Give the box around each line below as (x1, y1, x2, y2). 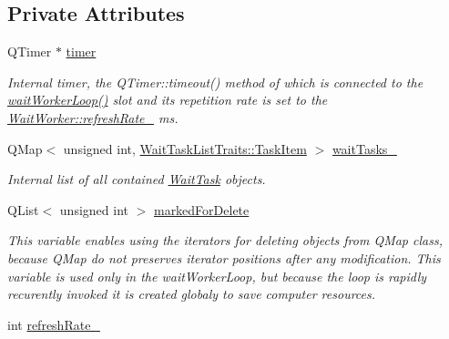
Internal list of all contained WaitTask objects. (7, 169, 266, 189)
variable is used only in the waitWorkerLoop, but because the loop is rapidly (7, 266, 427, 285)
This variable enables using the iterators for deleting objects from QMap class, (7, 231, 443, 250)
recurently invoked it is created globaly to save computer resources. (7, 284, 376, 303)
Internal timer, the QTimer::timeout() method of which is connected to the (7, 72, 423, 91)
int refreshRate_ (7, 314, 100, 334)
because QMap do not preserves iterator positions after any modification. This (7, 248, 441, 267)
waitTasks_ (332, 139, 397, 158)
